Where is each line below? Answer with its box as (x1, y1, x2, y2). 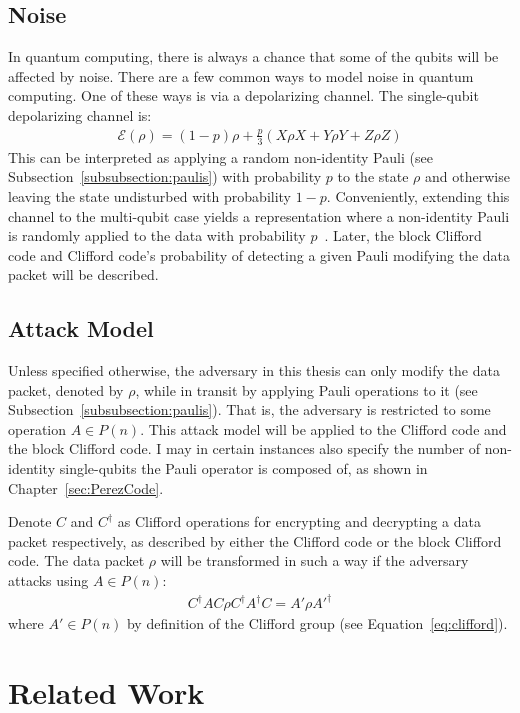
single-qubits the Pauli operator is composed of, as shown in (59, 458, 428, 479)
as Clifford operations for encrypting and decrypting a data (117, 511, 481, 532)
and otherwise (424, 166, 510, 187)
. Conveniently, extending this (326, 185, 510, 206)
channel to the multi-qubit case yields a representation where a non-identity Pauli (8, 205, 510, 226)
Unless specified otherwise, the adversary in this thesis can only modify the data (8, 360, 500, 381)
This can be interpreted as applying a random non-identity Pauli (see (8, 146, 433, 167)
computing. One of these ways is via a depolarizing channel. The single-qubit (8, 85, 479, 106)
